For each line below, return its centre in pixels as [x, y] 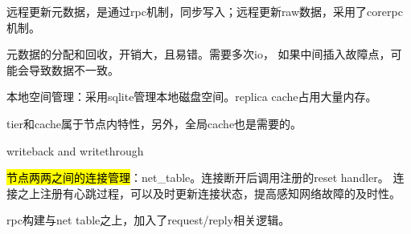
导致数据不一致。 [74, 69]
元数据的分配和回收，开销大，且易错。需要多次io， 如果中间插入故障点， [199, 54]
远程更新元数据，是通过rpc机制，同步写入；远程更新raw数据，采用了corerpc [205, 11]
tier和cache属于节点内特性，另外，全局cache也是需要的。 [154, 123]
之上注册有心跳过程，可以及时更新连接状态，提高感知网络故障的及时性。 [209, 193]
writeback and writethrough [75, 150]
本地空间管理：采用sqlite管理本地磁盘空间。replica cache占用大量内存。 [192, 97]
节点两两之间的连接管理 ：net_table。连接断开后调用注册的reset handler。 [198, 178]
